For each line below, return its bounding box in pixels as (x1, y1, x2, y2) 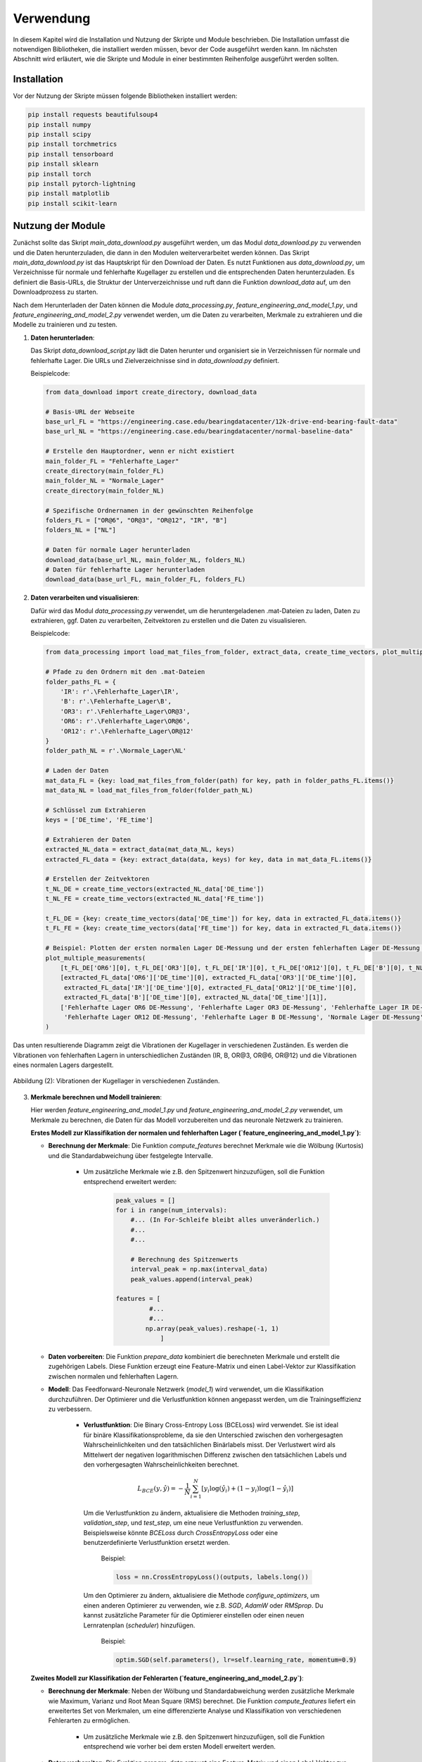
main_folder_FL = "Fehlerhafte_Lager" (45, 457, 179, 465)
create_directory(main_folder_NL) (45, 486, 165, 495)
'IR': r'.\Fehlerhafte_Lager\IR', (60, 688, 179, 696)
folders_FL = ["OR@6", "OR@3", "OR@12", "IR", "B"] (45, 516, 228, 524)
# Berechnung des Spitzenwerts (130, 1255, 238, 1263)
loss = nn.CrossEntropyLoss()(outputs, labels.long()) (115, 1573, 309, 1582)
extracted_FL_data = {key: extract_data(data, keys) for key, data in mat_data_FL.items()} (45, 855, 372, 863)
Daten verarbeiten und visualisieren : (30, 593, 140, 602)
